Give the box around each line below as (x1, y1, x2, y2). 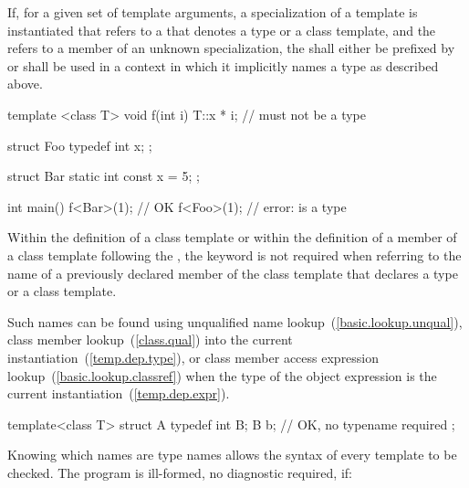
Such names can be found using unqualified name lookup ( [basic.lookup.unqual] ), (7, 312, 463, 331)
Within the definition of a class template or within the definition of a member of (7, 228, 457, 247)
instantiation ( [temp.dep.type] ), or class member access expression (7, 347, 380, 366)
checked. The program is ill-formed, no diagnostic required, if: (7, 462, 352, 482)
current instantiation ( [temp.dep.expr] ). (7, 384, 230, 403)
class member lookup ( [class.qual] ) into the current (7, 330, 293, 349)
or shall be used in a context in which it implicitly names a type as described (7, 56, 439, 75)
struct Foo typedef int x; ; (7, 135, 152, 154)
